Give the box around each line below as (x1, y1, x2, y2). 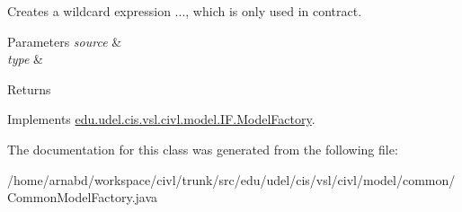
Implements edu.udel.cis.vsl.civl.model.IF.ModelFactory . (7, 110, 315, 128)
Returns (7, 79, 51, 98)
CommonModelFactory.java (7, 188, 158, 207)
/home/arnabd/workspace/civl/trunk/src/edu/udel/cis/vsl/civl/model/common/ (7, 170, 456, 189)
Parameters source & (7, 31, 122, 50)
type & (7, 49, 43, 68)
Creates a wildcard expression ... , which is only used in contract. (7, 2, 362, 20)
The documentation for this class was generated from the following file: (7, 139, 398, 158)
